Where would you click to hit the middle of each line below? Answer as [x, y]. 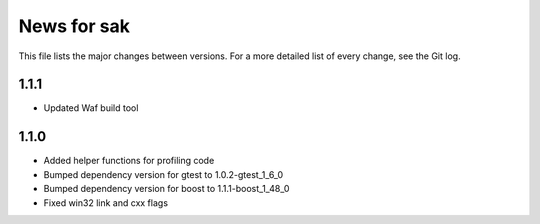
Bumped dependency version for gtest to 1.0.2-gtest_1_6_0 [163, 174]
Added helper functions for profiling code [129, 161]
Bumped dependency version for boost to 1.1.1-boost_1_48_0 [166, 189]
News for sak [74, 26]
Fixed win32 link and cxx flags [106, 202]
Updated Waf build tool [91, 108]
